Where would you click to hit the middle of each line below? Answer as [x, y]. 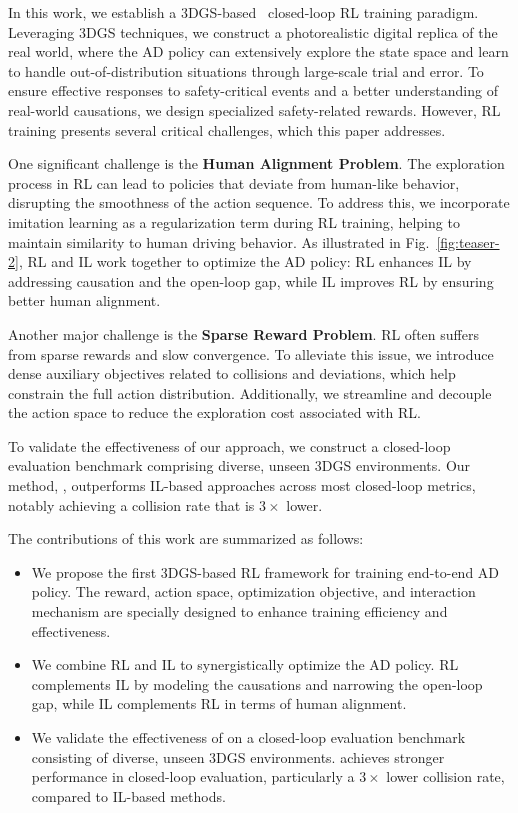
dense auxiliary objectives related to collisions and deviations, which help [232, 373]
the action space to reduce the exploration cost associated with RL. [214, 412]
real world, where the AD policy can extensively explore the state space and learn [258, 51]
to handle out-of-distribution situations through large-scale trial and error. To [246, 70]
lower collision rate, [445, 776]
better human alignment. [84, 300]
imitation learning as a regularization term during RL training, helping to [234, 221]
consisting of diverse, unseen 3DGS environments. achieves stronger [238, 756]
